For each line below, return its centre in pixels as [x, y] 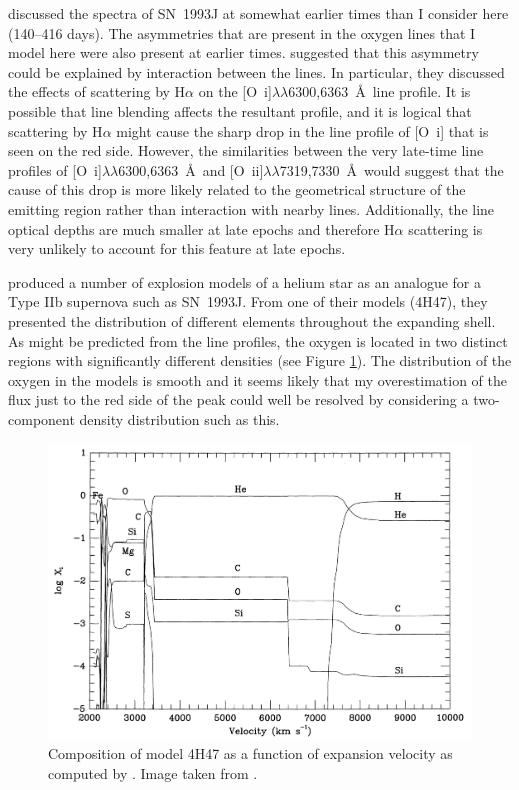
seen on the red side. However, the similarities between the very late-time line [246, 150]
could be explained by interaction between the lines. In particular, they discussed [256, 71]
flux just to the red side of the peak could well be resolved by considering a [238, 399]
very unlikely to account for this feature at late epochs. [177, 248]
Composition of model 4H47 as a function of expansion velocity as [250, 753]
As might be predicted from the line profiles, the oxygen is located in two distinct [258, 340]
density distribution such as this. [179, 418]
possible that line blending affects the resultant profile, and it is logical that [240, 110]
